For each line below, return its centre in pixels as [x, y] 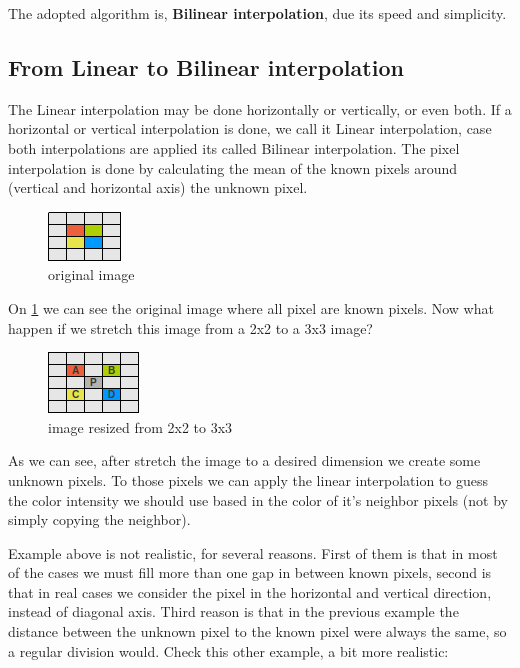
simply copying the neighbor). [99, 519]
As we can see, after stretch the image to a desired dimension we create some [244, 460]
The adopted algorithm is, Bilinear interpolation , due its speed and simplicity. [257, 13]
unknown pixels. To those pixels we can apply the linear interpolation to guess [248, 479]
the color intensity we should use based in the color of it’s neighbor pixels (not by [258, 499]
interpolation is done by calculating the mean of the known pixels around [233, 167]
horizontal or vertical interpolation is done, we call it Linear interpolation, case [250, 128]
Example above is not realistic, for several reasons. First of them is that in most [253, 552]
